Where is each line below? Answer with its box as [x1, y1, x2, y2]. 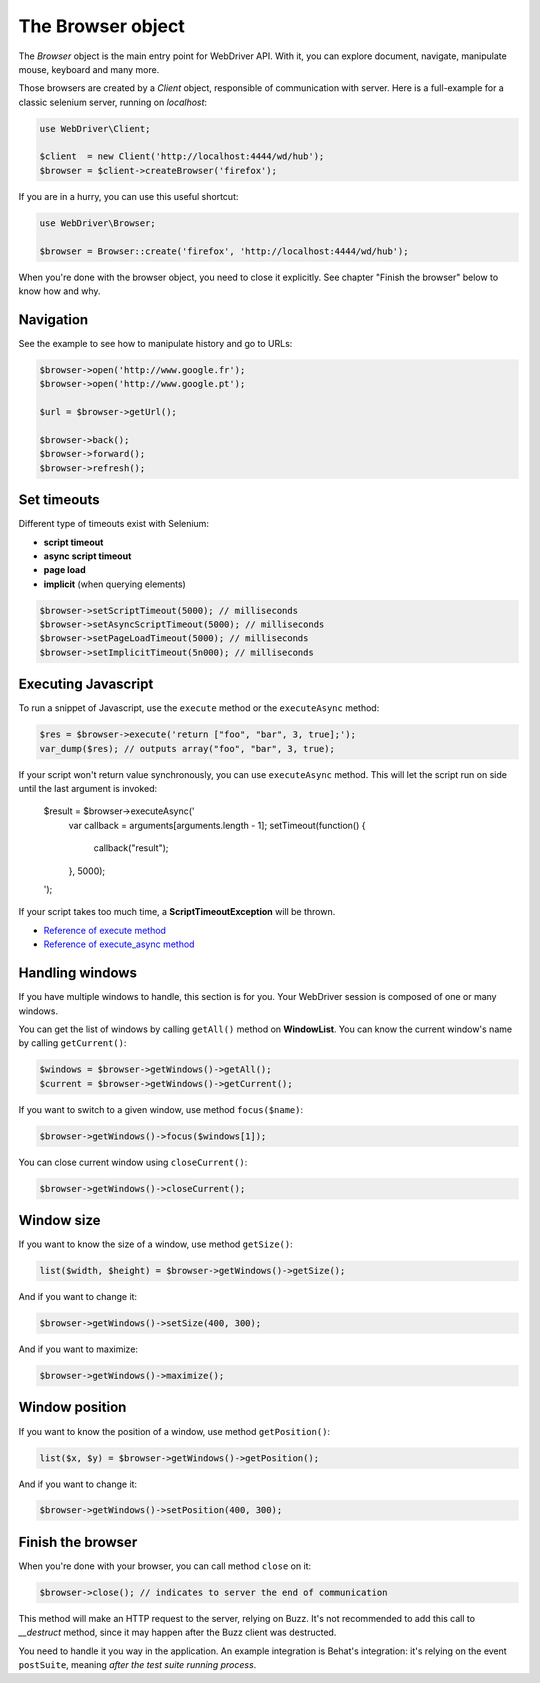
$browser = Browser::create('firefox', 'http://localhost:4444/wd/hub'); [39, 245, 409, 257]
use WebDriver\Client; [39, 123, 151, 134]
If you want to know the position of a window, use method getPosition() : [18, 1425, 330, 1437]
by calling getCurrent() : [18, 1037, 127, 1049]
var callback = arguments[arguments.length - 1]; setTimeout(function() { [68, 819, 366, 831]
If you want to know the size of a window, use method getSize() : [18, 1238, 294, 1250]
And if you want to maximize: [18, 1343, 139, 1355]
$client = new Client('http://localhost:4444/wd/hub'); [39, 151, 325, 162]
